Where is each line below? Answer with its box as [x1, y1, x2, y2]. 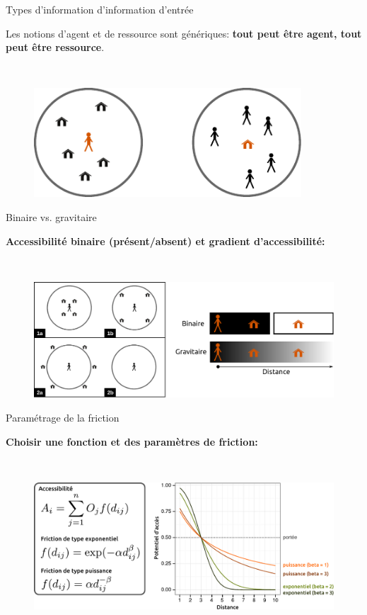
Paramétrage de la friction [6, 410, 120, 424]
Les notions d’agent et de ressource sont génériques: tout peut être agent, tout [6, 26, 362, 40]
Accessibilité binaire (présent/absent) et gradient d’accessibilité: [6, 233, 325, 248]
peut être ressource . [6, 40, 105, 55]
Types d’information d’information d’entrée [6, 2, 194, 16]
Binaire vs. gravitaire [6, 210, 97, 225]
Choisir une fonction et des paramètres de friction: [6, 434, 258, 448]
